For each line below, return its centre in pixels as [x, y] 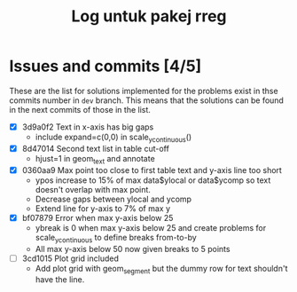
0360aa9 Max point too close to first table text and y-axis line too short [152, 170]
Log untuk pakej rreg [149, 16]
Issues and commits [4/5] [106, 66]
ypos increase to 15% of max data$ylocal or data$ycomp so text [153, 180]
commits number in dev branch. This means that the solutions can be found [146, 100]
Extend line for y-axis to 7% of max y [103, 208]
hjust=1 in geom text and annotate [95, 159]
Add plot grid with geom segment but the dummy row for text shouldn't [161, 269]
